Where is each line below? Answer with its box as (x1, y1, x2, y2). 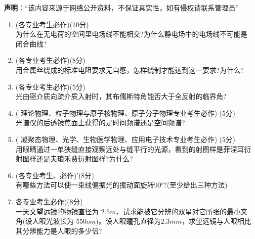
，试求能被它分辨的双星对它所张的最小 (116, 206, 241, 216)
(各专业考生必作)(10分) (15, 19, 89, 29)
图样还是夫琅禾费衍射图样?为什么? (22, 153, 133, 164)
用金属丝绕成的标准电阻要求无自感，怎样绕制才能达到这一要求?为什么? (15, 64, 244, 75)
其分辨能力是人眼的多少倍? (15, 225, 102, 236)
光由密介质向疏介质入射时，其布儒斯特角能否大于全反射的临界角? (15, 91, 227, 101)
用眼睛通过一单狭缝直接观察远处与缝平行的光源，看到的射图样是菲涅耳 (15, 143, 244, 154)
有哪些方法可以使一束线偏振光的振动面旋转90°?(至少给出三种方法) (15, 180, 228, 190)
